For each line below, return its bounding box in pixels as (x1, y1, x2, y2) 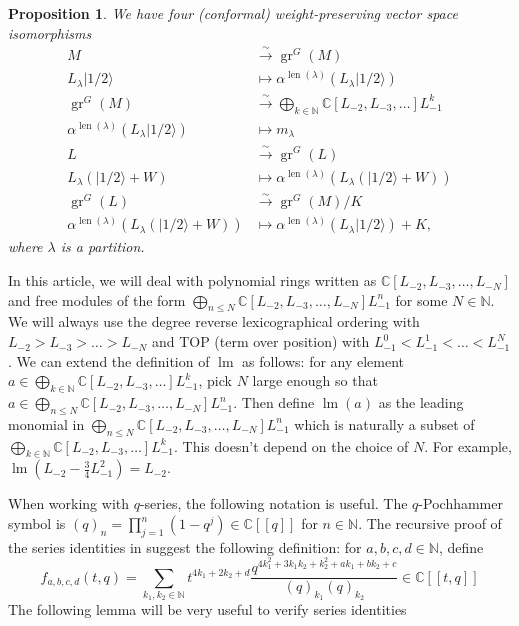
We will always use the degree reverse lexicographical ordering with (8, 311, 420, 332)
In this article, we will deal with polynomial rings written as (8, 270, 377, 291)
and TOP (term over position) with (151, 331, 370, 352)
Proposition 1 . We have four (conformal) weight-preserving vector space (8, 3, 458, 23)
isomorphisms (8, 22, 92, 43)
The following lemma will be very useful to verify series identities (8, 599, 407, 620)
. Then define (233, 392, 315, 413)
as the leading (378, 392, 464, 413)
